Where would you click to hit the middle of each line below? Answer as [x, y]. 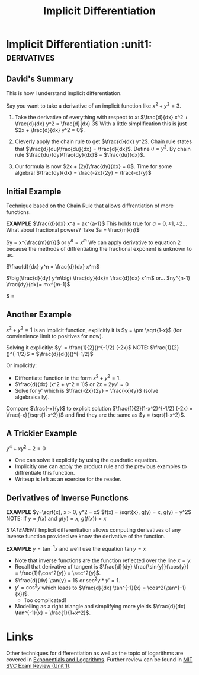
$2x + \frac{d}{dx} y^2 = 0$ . [49, 130]
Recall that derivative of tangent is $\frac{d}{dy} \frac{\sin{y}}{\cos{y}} [102, 566]
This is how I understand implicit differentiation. [64, 93]
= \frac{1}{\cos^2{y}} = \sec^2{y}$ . [58, 573]
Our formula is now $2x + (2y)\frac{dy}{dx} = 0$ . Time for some [93, 166]
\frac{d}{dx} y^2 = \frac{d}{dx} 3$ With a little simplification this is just [101, 124]
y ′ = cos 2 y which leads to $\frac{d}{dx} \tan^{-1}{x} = [80, 587]
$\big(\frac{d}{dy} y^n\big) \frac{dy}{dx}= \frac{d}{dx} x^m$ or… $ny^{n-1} [98, 278]
